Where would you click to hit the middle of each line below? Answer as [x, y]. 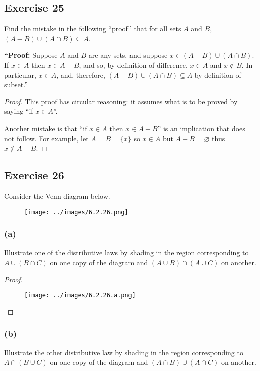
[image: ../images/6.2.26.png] [76, 212]
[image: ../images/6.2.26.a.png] [80, 295]
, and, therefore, [81, 75]
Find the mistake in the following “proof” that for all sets [93, 28]
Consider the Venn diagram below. [57, 196]
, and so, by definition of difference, [133, 65]
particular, [20, 75]
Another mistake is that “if [46, 128]
